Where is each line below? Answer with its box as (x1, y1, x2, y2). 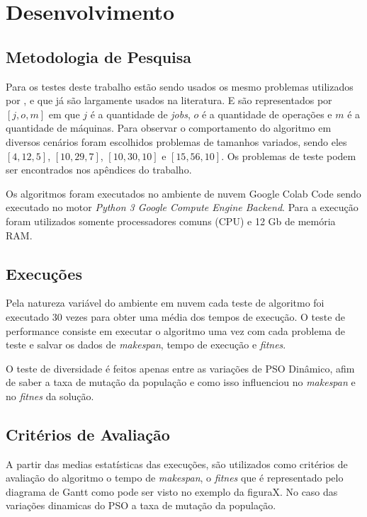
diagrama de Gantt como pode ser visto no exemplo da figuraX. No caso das (6, 484, 338, 499)
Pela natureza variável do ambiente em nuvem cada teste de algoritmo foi (6, 295, 324, 310)
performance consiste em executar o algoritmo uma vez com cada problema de (6, 323, 345, 338)
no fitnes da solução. (6, 388, 94, 403)
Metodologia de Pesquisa (6, 45, 192, 67)
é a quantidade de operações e (201, 106, 332, 121)
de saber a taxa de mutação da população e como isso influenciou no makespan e (6, 375, 356, 390)
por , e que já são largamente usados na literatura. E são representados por (6, 93, 332, 108)
